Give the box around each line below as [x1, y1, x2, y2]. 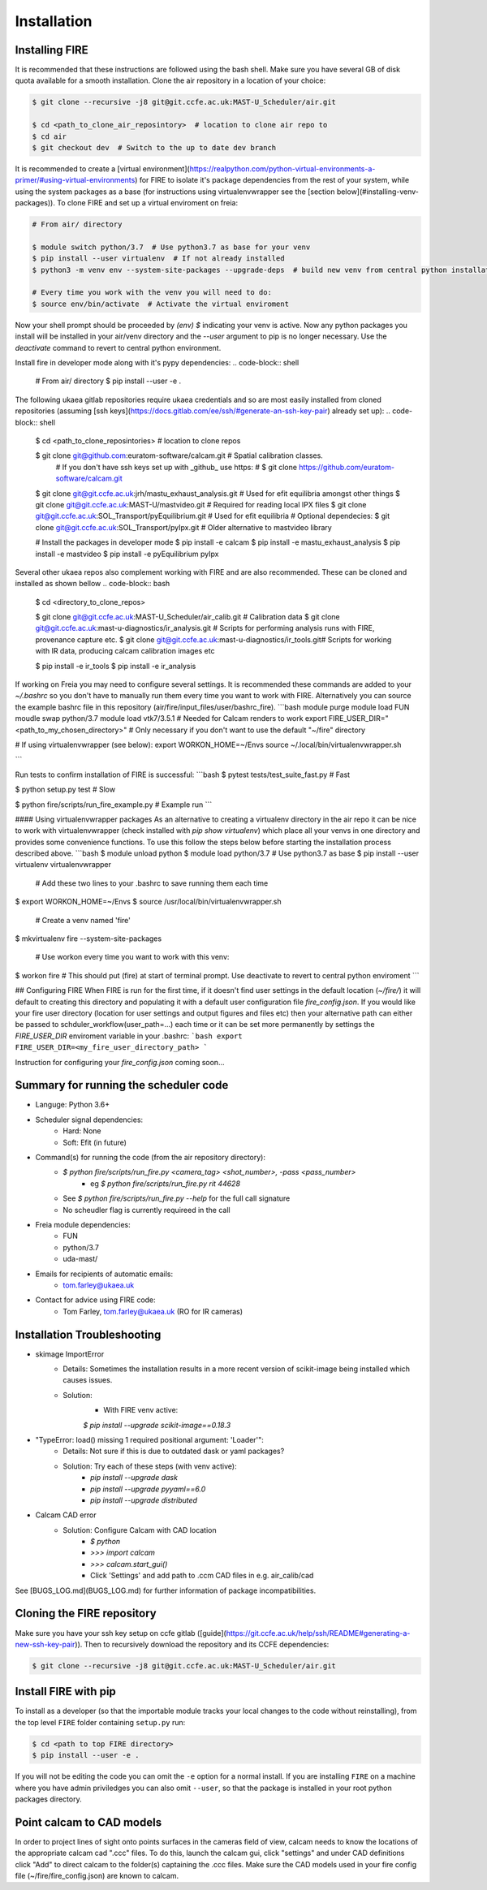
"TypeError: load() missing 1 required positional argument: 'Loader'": [35, 1435, 264, 1444]
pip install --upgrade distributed [90, 1495, 198, 1505]
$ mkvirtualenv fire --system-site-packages [15, 934, 162, 943]
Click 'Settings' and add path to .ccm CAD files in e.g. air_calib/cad [90, 1571, 314, 1581]
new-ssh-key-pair [15, 1639, 75, 1649]
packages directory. [15, 1794, 82, 1804]
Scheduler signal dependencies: [35, 1115, 144, 1124]
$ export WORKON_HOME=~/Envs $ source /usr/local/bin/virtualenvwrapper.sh [15, 897, 282, 907]
